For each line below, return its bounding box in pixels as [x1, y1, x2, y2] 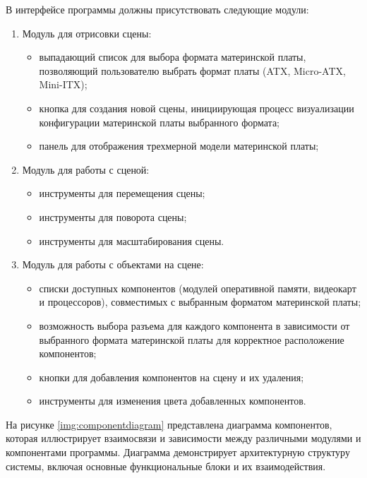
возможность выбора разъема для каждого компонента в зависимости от [39, 318, 350, 333]
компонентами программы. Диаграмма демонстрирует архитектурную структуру [6, 445, 350, 460]
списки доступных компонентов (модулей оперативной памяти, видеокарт [39, 280, 356, 295]
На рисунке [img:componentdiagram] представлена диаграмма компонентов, [6, 417, 332, 431]
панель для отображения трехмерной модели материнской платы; [39, 138, 319, 153]
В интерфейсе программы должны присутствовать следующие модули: [6, 2, 309, 16]
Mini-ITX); [39, 77, 88, 92]
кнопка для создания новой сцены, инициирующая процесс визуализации [39, 100, 354, 115]
